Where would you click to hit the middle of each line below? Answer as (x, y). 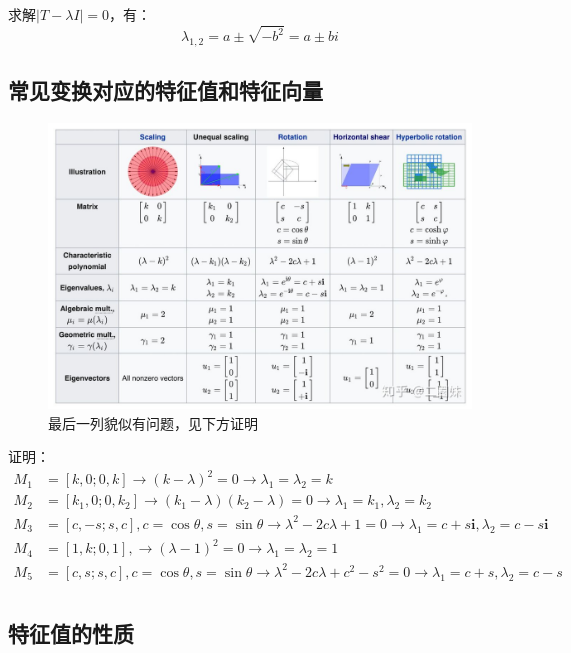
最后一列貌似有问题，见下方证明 (153, 422)
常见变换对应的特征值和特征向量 (165, 90)
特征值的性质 (71, 633)
